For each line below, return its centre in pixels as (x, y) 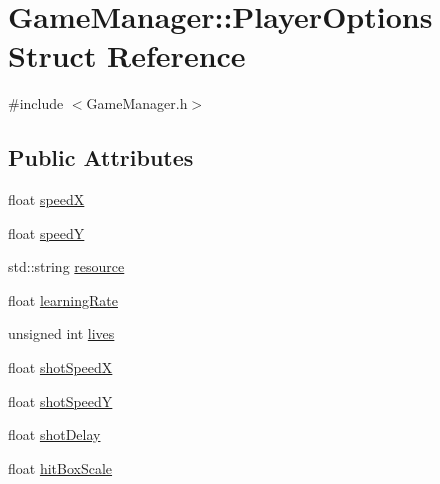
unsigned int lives (61, 333)
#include (36, 103)
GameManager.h (137, 103)
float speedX (46, 199)
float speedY (46, 232)
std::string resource (66, 266)
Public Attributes (101, 157)
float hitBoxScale (60, 467)
